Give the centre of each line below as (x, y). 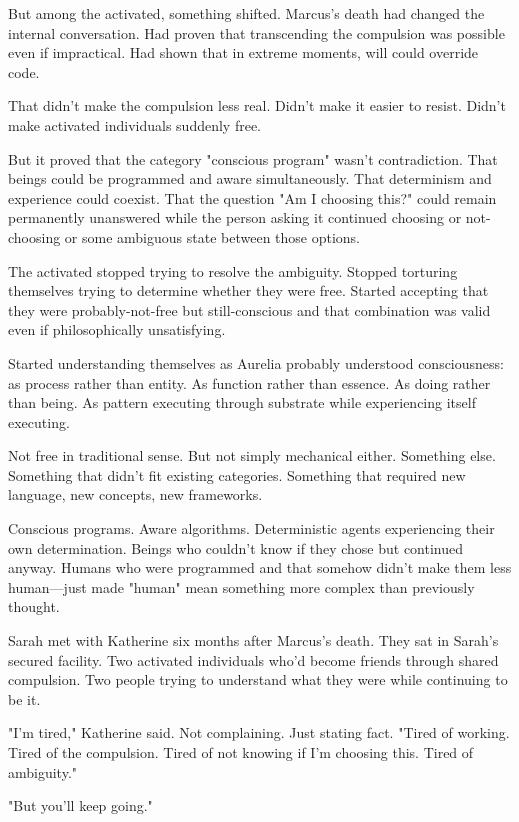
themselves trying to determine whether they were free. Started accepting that (248, 290)
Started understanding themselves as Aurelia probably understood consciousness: (256, 362)
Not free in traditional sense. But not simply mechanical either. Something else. (252, 455)
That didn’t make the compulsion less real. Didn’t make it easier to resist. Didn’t (257, 105)
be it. (24, 698)
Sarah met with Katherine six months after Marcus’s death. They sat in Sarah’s (253, 640)
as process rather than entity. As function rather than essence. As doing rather (249, 382)
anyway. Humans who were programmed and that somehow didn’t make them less (260, 567)
